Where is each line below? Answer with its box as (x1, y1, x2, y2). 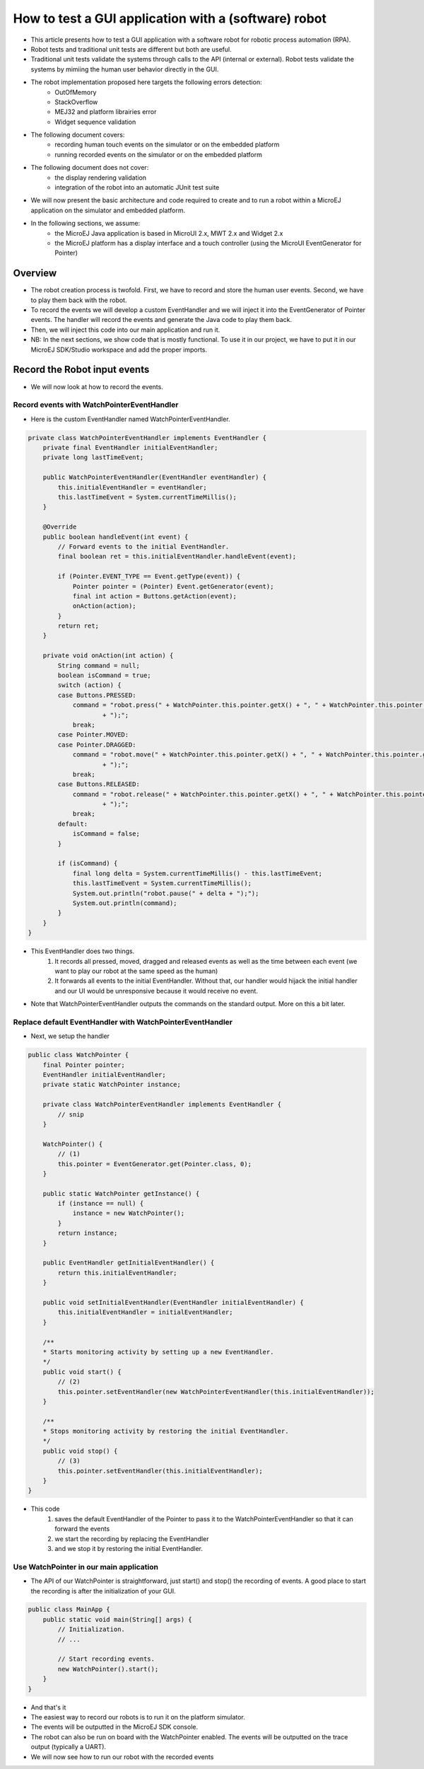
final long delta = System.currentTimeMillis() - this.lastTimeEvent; (72, 869, 323, 877)
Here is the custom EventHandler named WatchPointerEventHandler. (30, 415, 230, 423)
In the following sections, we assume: (30, 219, 141, 228)
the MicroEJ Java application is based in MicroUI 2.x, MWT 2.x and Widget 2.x (54, 229, 283, 237)
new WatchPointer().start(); (57, 1665, 159, 1673)
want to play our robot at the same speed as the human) (54, 967, 218, 975)
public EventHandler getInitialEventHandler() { (42, 1259, 215, 1267)
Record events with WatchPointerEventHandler (13, 400, 179, 410)
